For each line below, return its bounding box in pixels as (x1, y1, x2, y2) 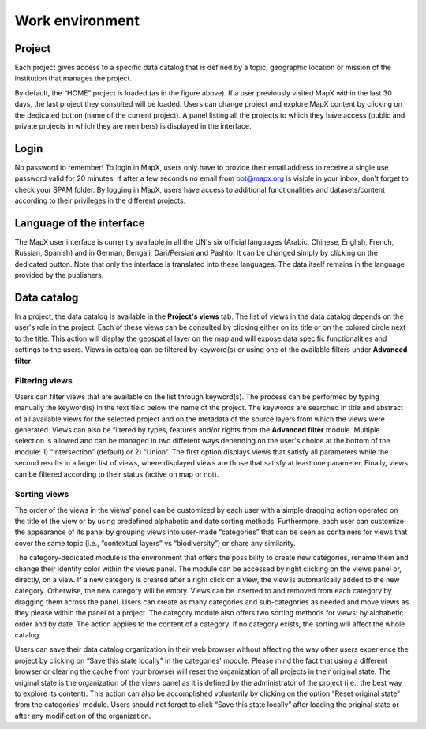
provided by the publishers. (14, 271, 104, 280)
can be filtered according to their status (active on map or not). (14, 469, 219, 479)
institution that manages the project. (14, 73, 133, 83)
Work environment (14, 12, 140, 29)
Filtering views (14, 376, 73, 387)
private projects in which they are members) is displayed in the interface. (14, 121, 252, 131)
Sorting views (14, 489, 69, 500)
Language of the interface (14, 216, 145, 230)
